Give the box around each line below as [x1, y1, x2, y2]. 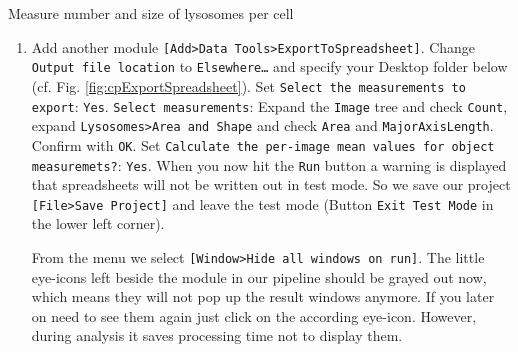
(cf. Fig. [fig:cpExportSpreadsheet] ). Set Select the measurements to [31, 75, 466, 96]
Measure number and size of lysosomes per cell [8, 3, 294, 23]
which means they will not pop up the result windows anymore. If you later [31, 286, 495, 307]
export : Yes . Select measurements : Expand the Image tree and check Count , [31, 95, 508, 116]
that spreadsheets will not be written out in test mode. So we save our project [31, 174, 511, 195]
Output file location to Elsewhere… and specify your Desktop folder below [31, 56, 508, 77]
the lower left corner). [31, 213, 165, 234]
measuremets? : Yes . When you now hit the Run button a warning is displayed [31, 154, 507, 175]
